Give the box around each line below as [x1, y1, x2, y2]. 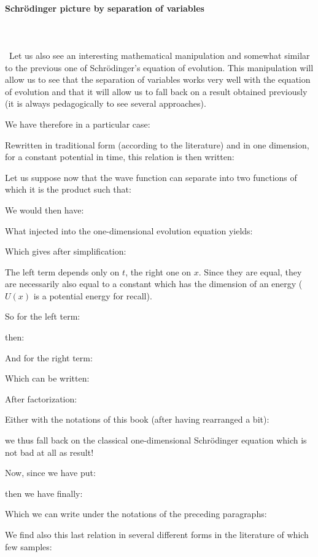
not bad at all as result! [5, 445, 94, 458]
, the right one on [125, 265, 192, 278]
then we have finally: [5, 486, 83, 499]
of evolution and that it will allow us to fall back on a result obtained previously [5, 85, 308, 98]
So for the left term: [5, 310, 80, 323]
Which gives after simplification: [5, 245, 126, 258]
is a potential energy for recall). [33, 289, 152, 302]
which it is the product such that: [5, 183, 131, 196]
